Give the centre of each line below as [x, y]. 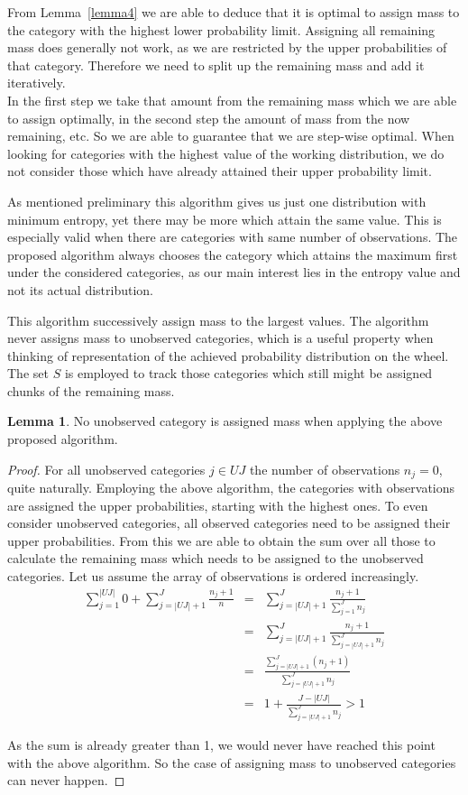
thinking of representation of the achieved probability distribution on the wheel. [228, 355]
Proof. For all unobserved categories [106, 469]
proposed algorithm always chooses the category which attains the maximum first [233, 254]
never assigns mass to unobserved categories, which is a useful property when [220, 338]
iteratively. [37, 83]
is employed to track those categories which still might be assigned [248, 373]
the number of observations [325, 469]
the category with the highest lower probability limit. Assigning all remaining [221, 29]
